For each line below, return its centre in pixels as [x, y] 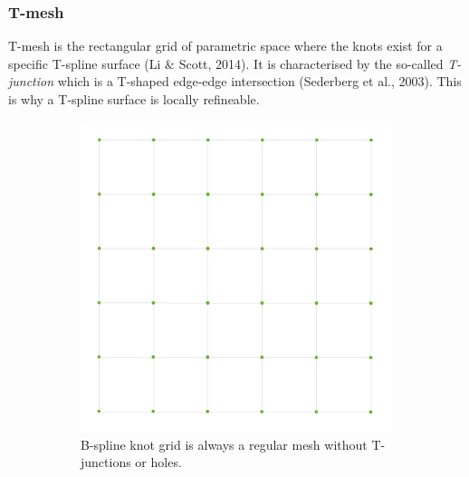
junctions [106, 462]
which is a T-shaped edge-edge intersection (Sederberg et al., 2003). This [259, 81]
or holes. [158, 462]
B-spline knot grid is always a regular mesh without [224, 444]
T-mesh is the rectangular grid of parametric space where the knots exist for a [225, 46]
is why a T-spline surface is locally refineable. [134, 99]
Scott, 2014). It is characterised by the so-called [311, 63]
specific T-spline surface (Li [85, 63]
